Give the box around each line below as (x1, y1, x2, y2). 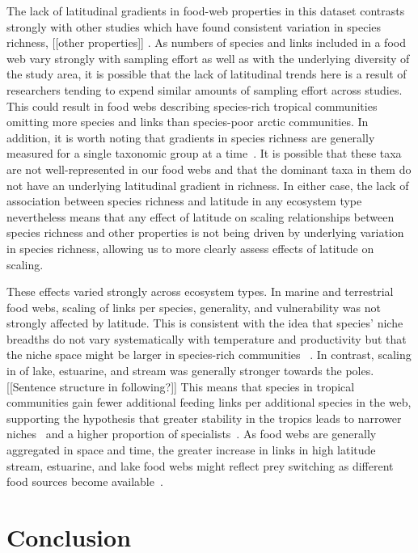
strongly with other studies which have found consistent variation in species (6, 18, 382, 35)
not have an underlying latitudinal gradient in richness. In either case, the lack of (6, 176, 409, 193)
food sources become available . (6, 473, 163, 490)
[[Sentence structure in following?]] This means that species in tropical (6, 378, 355, 395)
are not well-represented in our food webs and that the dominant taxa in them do (6, 160, 412, 177)
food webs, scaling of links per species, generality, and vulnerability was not (6, 298, 381, 315)
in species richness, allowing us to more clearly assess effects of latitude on (6, 239, 374, 256)
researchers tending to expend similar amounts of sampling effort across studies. (6, 81, 403, 98)
